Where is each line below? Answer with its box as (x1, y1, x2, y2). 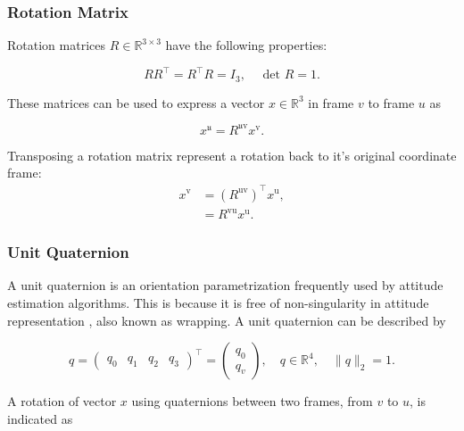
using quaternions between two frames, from (131, 392, 373, 410)
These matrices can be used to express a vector (7, 93, 265, 112)
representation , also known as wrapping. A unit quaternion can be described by (7, 311, 446, 329)
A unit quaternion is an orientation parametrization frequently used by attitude (7, 276, 443, 294)
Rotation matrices (7, 36, 105, 54)
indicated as (7, 409, 73, 427)
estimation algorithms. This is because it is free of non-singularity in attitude (7, 293, 429, 311)
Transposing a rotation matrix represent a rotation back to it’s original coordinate (7, 145, 457, 164)
